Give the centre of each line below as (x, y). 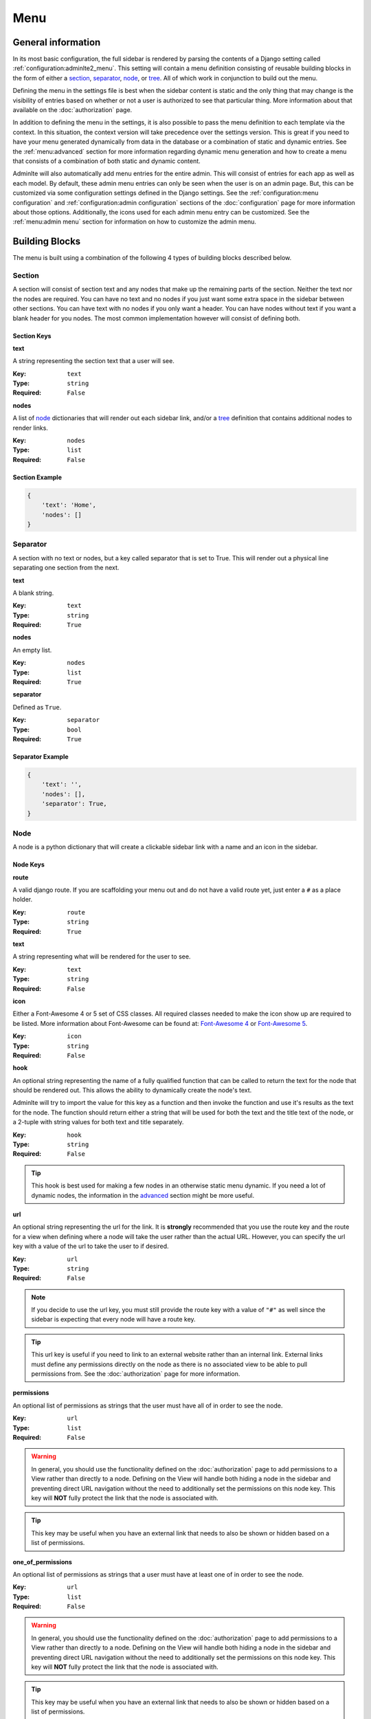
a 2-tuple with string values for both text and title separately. (98, 1122)
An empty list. (32, 650)
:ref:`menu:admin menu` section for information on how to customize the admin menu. (135, 222)
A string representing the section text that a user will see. (93, 361)
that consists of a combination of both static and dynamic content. (106, 161)
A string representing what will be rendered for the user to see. (102, 956)
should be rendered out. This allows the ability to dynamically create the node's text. (132, 1091)
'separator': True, (75, 804)
